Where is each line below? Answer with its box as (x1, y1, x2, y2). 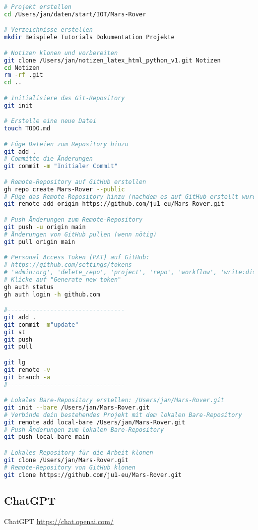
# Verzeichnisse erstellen (4, 26, 93, 34)
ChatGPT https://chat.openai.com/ (4, 516, 114, 526)
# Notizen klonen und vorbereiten (4, 49, 118, 57)
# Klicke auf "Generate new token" (4, 276, 122, 283)
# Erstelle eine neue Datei (4, 118, 97, 125)
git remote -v (4, 366, 51, 373)
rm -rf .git (4, 71, 43, 79)
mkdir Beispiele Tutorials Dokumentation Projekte (4, 34, 175, 41)
